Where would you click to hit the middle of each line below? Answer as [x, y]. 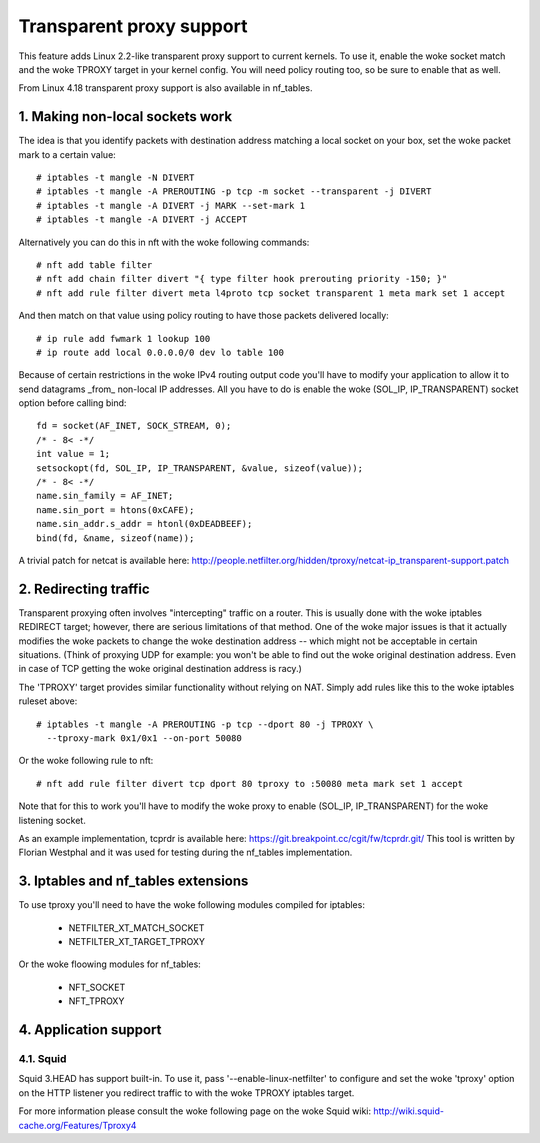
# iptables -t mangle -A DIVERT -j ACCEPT [142, 219]
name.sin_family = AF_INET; [105, 496]
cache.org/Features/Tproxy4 [77, 1125]
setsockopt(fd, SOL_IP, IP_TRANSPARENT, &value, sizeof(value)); [200, 468]
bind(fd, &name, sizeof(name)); [115, 538]
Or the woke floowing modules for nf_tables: [110, 964]
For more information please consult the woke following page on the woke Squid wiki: [195, 1111]
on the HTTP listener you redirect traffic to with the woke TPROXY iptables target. [186, 1092]
